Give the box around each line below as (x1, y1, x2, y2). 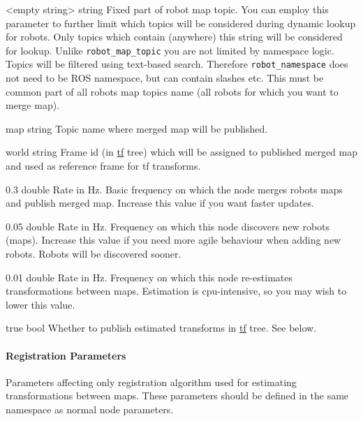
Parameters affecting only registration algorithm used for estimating (6, 374, 297, 389)
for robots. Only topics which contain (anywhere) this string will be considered (6, 29, 343, 44)
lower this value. (6, 297, 75, 311)
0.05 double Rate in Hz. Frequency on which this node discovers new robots (6, 219, 330, 233)
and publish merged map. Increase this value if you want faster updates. (6, 195, 314, 210)
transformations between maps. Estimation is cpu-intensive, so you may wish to (6, 283, 347, 298)
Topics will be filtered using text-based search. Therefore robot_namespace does (6, 57, 348, 71)
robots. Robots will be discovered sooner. (6, 246, 181, 261)
